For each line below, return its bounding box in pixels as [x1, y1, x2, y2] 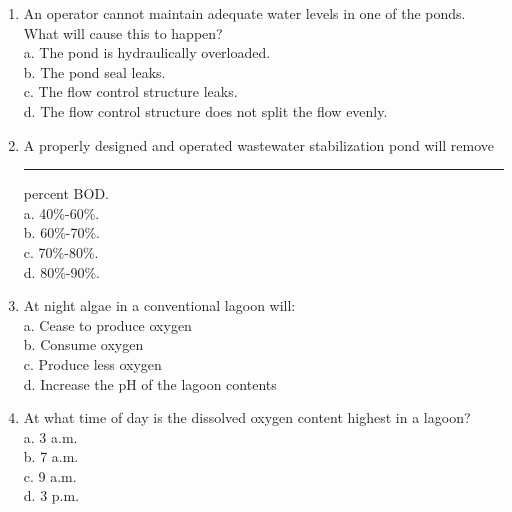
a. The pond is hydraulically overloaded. [23, 42, 271, 63]
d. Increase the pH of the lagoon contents [23, 373, 277, 394]
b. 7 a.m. [23, 446, 79, 467]
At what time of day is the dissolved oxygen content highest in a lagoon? [23, 407, 471, 428]
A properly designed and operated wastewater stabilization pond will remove [23, 134, 495, 155]
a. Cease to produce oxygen [23, 314, 192, 335]
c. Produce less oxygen [23, 353, 162, 374]
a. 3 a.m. [23, 426, 78, 447]
